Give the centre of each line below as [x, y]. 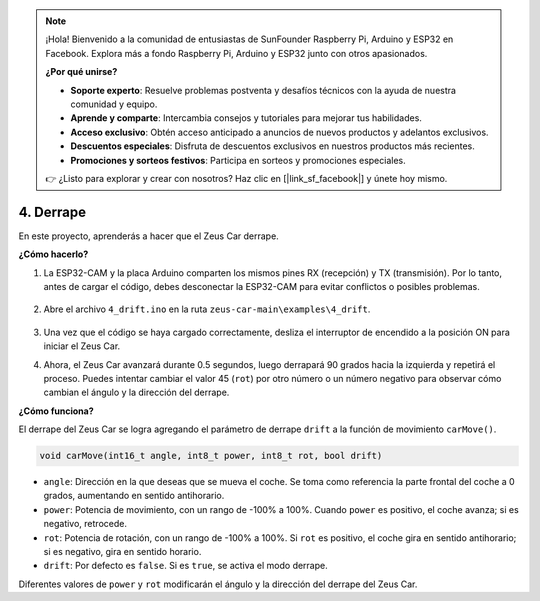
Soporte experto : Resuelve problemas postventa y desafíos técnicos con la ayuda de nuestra [263, 90]
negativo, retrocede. [85, 524]
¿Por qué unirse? [81, 72]
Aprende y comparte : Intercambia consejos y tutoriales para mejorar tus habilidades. [246, 118]
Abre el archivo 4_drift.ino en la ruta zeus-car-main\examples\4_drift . [207, 309]
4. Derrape [52, 211]
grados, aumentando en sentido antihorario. [134, 496]
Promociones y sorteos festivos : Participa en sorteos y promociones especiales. [238, 160]
